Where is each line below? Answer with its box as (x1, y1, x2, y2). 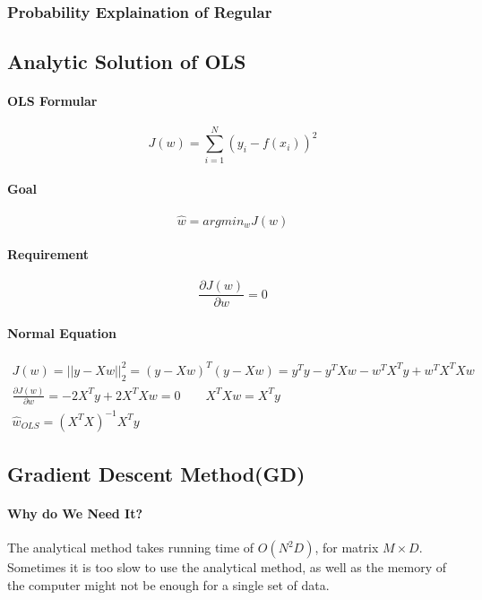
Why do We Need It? (7, 504, 143, 523)
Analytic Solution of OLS (7, 48, 246, 75)
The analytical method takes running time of (7, 538, 254, 557)
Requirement (7, 245, 89, 264)
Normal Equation (7, 324, 116, 343)
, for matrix (314, 538, 379, 557)
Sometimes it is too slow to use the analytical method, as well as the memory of (7, 558, 447, 577)
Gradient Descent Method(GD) (7, 460, 306, 488)
